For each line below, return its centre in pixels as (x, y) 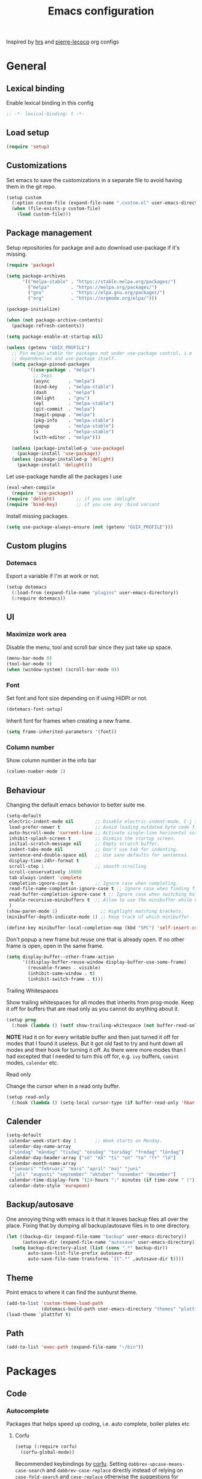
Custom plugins (37, 546)
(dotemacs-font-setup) (35, 709)
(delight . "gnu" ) (61, 398)
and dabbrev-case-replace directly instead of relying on (115, 1470)
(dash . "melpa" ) (64, 392)
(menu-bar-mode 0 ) (29, 659)
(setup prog (21, 1020)
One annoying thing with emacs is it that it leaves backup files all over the (97, 1219)
